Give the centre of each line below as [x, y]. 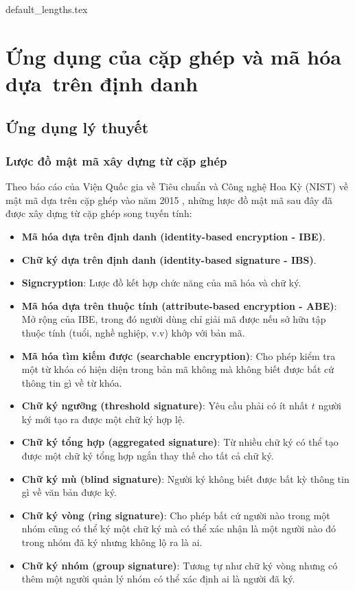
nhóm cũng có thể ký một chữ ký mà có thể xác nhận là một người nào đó [179, 529]
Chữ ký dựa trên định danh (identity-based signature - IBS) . [169, 259]
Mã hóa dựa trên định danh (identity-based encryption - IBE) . [173, 236]
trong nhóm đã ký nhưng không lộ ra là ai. [112, 542]
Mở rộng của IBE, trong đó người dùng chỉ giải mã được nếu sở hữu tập [174, 319]
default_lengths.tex [47, 9]
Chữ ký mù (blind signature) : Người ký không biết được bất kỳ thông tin [185, 478]
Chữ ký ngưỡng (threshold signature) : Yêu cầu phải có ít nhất [165, 406]
